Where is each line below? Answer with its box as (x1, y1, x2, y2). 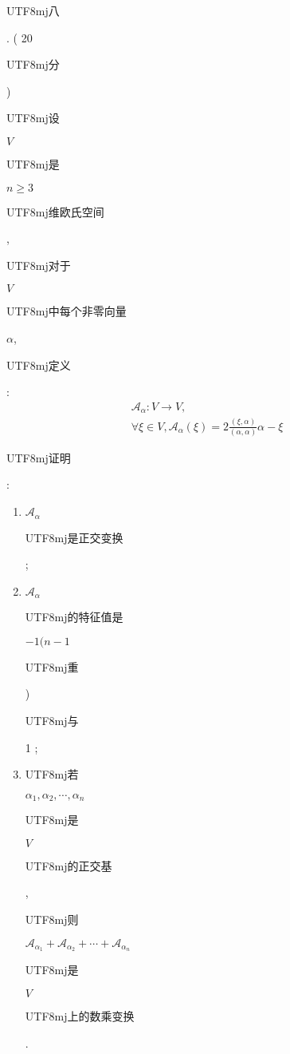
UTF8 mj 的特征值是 (25, 608, 123, 625)
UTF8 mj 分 (6, 56, 60, 73)
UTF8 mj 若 (25, 766, 79, 783)
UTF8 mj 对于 (6, 256, 71, 273)
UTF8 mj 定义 (6, 356, 71, 373)
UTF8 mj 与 (25, 711, 79, 728)
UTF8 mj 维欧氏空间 (6, 203, 104, 220)
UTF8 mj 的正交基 (25, 857, 112, 874)
